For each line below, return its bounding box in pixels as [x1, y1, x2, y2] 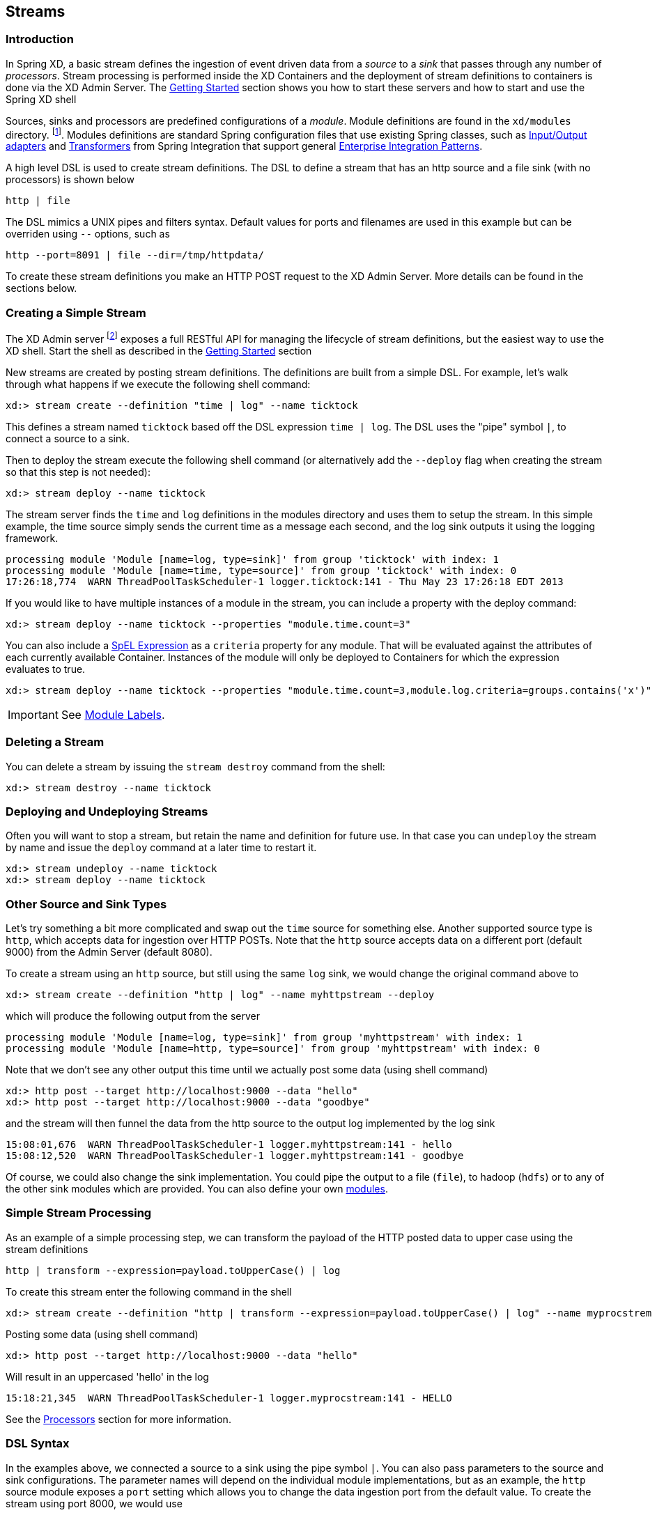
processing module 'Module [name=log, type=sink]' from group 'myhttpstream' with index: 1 [6, 1032, 523, 1043]
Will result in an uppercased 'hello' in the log [6, 1370, 209, 1383]
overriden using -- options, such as [6, 228, 170, 240]
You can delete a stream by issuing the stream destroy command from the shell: [6, 760, 385, 772]
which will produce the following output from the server [6, 1010, 261, 1023]
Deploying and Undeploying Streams [6, 804, 208, 818]
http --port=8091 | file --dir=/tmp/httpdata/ [6, 249, 264, 261]
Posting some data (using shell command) [6, 1328, 199, 1340]
